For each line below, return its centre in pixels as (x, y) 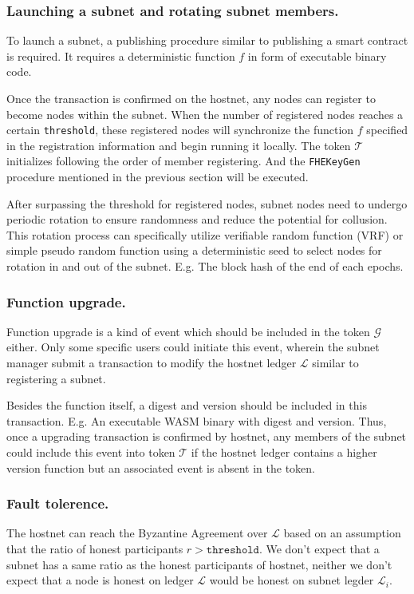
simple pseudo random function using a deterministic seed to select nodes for (194, 250)
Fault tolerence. (58, 503)
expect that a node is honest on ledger (100, 580)
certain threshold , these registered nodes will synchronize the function (180, 130)
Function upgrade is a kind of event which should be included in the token (188, 331)
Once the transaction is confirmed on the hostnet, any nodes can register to (191, 98)
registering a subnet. (56, 378)
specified (387, 130)
